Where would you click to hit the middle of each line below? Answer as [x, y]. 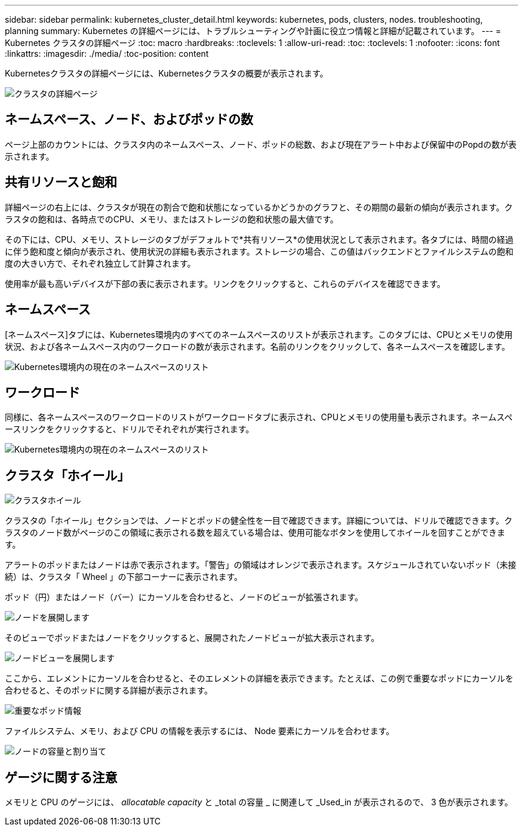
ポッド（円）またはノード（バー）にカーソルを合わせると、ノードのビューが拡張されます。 [184, 597]
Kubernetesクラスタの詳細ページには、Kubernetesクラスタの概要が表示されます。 [167, 73]
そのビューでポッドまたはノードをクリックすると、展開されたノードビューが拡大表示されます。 [192, 638]
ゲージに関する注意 [61, 777]
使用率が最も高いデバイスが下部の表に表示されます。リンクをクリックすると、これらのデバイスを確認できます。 [225, 283]
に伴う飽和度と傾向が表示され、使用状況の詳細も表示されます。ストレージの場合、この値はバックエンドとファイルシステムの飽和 [259, 251]
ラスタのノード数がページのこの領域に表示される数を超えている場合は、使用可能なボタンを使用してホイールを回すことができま [255, 533]
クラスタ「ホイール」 [67, 475]
